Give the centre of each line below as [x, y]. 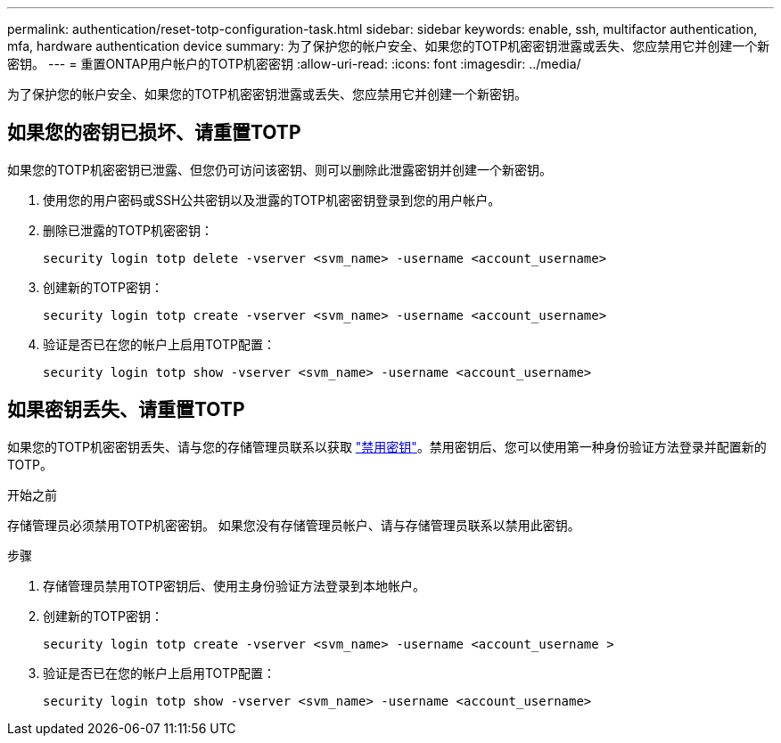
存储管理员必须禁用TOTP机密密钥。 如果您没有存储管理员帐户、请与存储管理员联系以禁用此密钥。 [294, 525]
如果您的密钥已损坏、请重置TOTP [154, 133]
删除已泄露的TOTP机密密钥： [128, 230]
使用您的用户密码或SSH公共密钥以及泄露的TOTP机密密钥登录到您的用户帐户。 [272, 200]
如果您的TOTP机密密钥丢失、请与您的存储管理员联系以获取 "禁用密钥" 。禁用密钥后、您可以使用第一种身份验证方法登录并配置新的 [387, 446]
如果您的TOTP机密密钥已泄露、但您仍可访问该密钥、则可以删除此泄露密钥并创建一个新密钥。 [280, 169]
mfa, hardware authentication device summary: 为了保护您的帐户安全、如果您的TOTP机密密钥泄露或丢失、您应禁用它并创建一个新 [389, 46]
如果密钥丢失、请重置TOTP [126, 410]
